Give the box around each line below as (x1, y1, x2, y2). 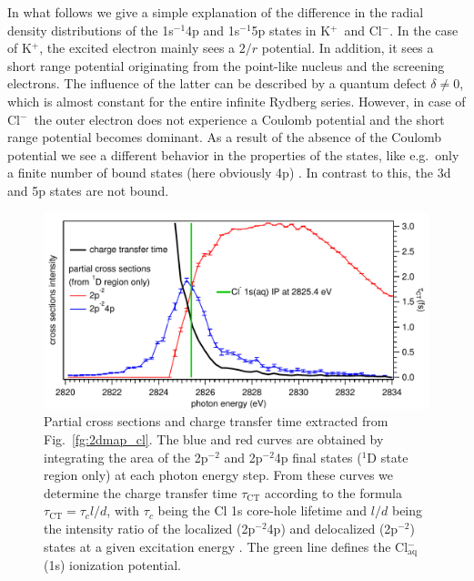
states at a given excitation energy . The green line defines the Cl (44, 536, 408, 556)
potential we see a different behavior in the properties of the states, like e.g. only (7, 145, 459, 164)
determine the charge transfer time (44, 483, 237, 502)
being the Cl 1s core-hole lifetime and (157, 501, 368, 520)
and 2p (224, 447, 263, 466)
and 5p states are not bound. (7, 180, 169, 199)
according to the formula (264, 483, 402, 502)
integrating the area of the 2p (44, 447, 208, 466)
